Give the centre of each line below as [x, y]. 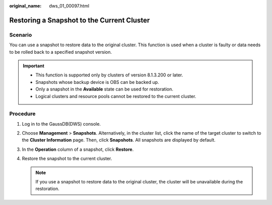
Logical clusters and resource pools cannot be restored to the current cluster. [116, 96]
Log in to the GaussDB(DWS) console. [61, 124]
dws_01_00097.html [69, 6]
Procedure [22, 114]
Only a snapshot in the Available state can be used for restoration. [105, 89]
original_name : [25, 6]
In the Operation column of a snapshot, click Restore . [78, 149]
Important [34, 66]
